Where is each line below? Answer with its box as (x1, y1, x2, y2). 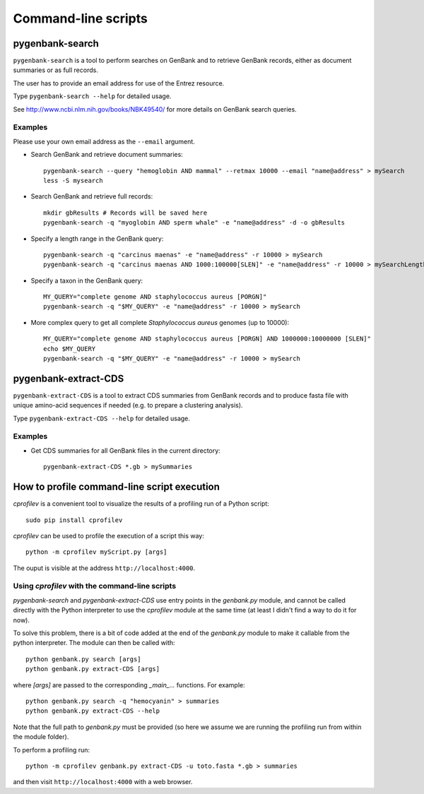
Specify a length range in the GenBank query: (30, 234, 164, 243)
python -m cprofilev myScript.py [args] (25, 548, 167, 556)
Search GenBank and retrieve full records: (30, 192, 153, 201)
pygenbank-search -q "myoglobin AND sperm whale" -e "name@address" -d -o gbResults (43, 219, 346, 227)
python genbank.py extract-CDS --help (25, 707, 160, 715)
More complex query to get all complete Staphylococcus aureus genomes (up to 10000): (30, 318, 290, 326)
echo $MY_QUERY (43, 345, 96, 352)
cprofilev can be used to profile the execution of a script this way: (13, 531, 205, 540)
